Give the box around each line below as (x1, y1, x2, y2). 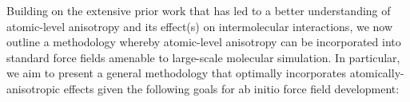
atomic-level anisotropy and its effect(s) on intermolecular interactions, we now (6, 18, 393, 34)
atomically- (349, 65, 404, 81)
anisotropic (6, 80, 61, 96)
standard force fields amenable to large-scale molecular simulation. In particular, (6, 49, 400, 65)
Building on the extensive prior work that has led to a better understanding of (6, 2, 391, 18)
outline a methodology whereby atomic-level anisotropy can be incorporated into (6, 33, 401, 50)
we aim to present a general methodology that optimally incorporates (6, 65, 346, 81)
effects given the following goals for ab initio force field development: (63, 80, 400, 96)
